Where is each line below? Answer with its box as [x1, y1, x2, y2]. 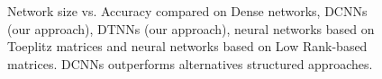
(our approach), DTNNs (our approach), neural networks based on [7, 19, 375, 38]
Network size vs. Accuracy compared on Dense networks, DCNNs [7, 2, 368, 20]
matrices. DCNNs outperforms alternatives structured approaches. [7, 54, 373, 73]
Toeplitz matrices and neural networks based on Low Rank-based [7, 37, 368, 56]
